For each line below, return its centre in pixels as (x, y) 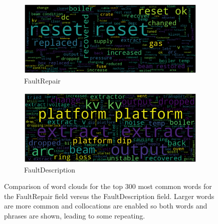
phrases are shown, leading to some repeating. (75, 215)
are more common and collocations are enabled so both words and (106, 206)
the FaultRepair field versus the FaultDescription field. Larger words (109, 196)
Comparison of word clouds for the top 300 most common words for (108, 186)
